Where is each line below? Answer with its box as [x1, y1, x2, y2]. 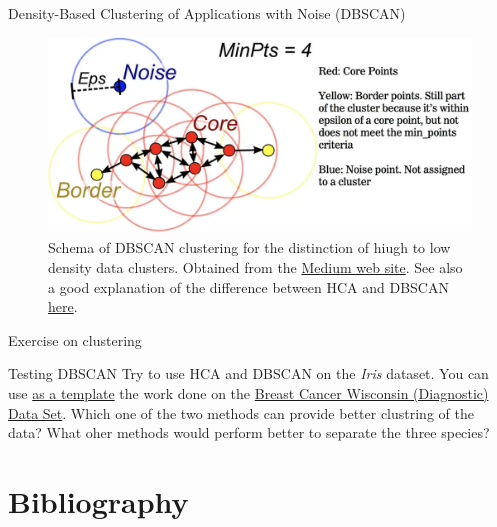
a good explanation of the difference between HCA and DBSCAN [48, 276, 449, 297]
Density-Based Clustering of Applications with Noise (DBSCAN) [8, 3, 406, 23]
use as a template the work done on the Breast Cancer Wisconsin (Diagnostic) [8, 383, 489, 404]
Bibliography [8, 480, 189, 521]
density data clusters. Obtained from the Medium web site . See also [48, 257, 463, 278]
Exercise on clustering [8, 329, 142, 350]
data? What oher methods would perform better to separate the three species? [8, 422, 490, 443]
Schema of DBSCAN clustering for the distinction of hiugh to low [48, 237, 451, 258]
